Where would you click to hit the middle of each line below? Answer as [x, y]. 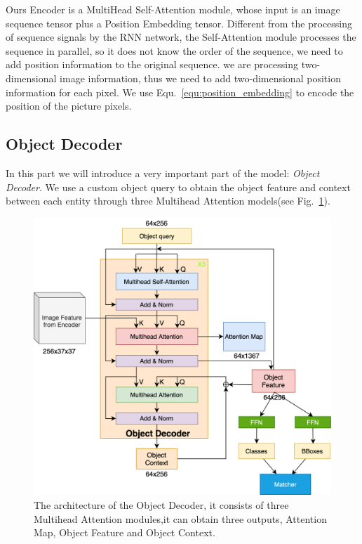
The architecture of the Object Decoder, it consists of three [161, 504]
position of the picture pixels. [69, 106]
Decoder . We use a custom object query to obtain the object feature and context [178, 187]
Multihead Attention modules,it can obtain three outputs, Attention [180, 518]
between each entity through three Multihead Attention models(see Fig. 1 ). [168, 201]
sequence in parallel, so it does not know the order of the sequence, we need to [174, 50]
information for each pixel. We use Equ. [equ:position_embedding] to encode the [180, 92]
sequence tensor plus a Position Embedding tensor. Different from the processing [179, 23]
